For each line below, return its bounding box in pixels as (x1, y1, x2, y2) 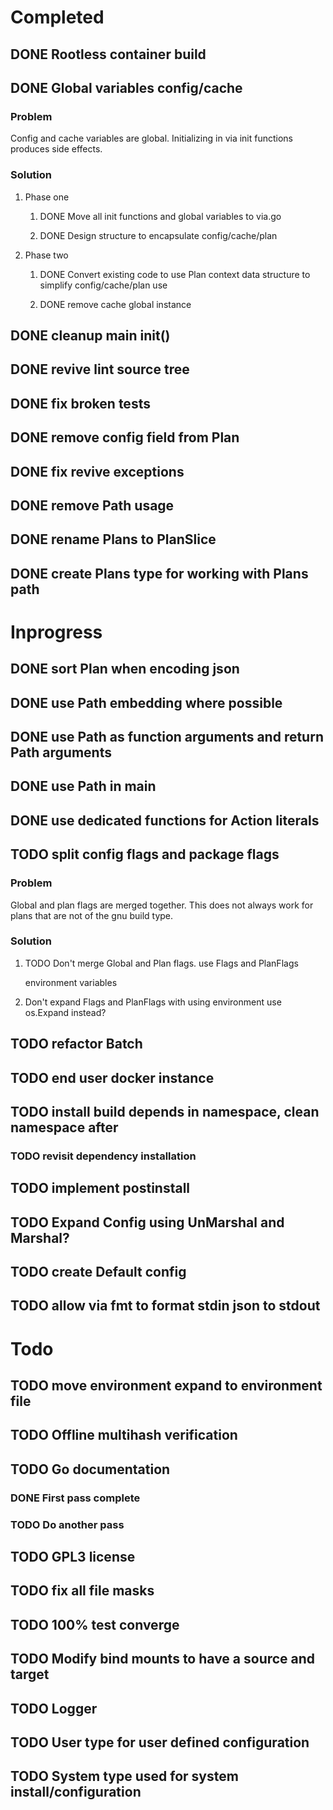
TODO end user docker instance (10, 1069, 215, 1086)
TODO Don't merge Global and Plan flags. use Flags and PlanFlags (24, 957, 299, 969)
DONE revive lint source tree (10, 361, 190, 378)
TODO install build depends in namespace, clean (10, 1103, 320, 1120)
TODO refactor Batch (10, 1036, 143, 1053)
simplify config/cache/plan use (39, 279, 168, 291)
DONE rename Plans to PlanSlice (10, 531, 217, 548)
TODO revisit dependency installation (10, 1149, 197, 1163)
